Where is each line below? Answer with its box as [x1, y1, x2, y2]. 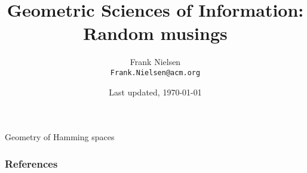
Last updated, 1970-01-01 [109, 85, 202, 98]
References [5, 156, 58, 171]
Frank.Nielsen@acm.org [110, 68, 201, 77]
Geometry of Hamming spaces [5, 131, 115, 143]
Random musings [83, 21, 228, 45]
